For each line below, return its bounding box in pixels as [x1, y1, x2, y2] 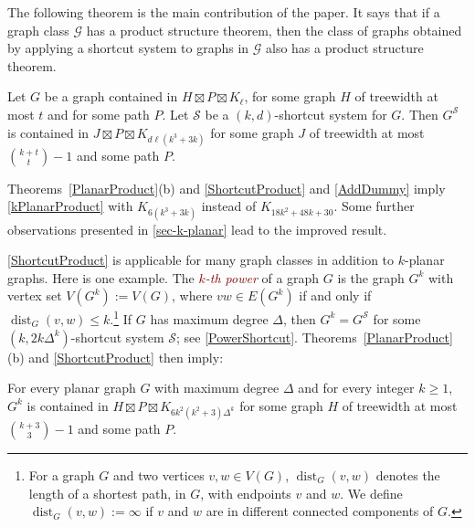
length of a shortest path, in [28, 483, 186, 502]
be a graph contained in [44, 87, 178, 106]
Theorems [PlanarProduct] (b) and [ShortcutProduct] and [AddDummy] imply [7, 178, 446, 197]
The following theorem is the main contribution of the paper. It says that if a [7, 3, 440, 21]
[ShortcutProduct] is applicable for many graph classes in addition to [7, 250, 395, 269]
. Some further [333, 196, 415, 216]
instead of [201, 196, 257, 216]
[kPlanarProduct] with [7, 196, 133, 216]
